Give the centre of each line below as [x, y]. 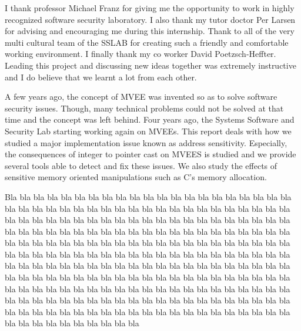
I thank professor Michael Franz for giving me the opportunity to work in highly [150, 8]
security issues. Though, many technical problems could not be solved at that [144, 108]
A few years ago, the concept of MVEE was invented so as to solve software [141, 97]
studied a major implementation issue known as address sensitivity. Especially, [146, 142]
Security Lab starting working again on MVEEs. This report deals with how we [148, 131]
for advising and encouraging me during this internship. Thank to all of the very [150, 31]
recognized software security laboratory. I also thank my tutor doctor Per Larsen [150, 19]
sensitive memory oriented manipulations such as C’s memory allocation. [136, 177]
